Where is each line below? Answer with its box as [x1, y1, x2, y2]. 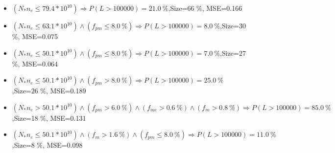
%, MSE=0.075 [12, 31, 58, 41]
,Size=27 [220, 47, 246, 58]
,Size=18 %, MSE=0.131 [12, 112, 86, 123]
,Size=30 [220, 21, 246, 30]
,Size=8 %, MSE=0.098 [12, 140, 83, 150]
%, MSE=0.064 [12, 58, 58, 68]
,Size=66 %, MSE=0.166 [168, 3, 242, 13]
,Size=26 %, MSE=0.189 [12, 86, 86, 96]
